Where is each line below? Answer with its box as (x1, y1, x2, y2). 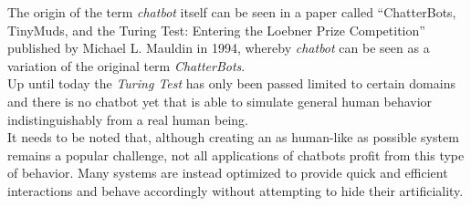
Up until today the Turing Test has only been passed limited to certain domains (7, 74, 455, 93)
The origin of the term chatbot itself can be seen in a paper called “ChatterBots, (7, 3, 456, 21)
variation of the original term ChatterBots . (7, 56, 246, 75)
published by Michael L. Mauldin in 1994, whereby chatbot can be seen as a (7, 38, 430, 57)
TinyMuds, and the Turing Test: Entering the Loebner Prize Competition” (7, 20, 425, 39)
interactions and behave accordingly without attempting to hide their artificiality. (7, 180, 464, 200)
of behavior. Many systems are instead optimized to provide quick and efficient (7, 163, 448, 182)
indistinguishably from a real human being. (7, 109, 248, 129)
